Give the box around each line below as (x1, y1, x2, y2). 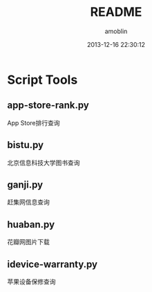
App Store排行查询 (7, 118, 60, 127)
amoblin (104, 27, 128, 35)
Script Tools (7, 72, 78, 87)
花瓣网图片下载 (7, 238, 50, 246)
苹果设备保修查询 (7, 277, 56, 286)
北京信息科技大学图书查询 (7, 158, 80, 167)
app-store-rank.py (7, 100, 90, 111)
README (90, 4, 142, 20)
